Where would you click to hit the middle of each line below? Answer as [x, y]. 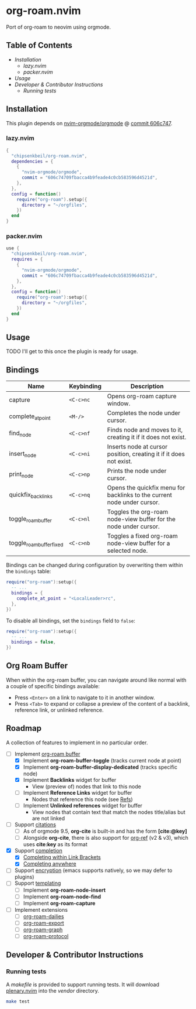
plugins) [24, 877]
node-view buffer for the [141, 519]
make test [18, 1001]
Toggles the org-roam [137, 512]
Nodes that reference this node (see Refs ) [82, 799]
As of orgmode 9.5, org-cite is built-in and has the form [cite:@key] [105, 831]
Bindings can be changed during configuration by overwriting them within [94, 565]
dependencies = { [32, 161]
